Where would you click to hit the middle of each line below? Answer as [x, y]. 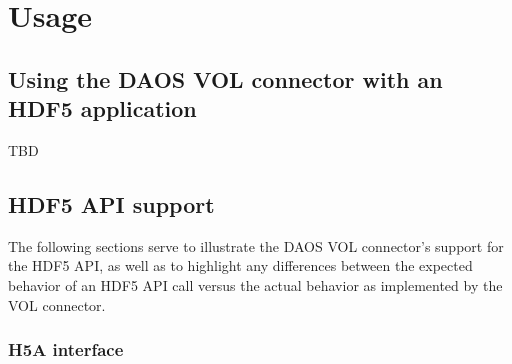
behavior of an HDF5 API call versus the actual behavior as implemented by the [255, 284]
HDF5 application [102, 108]
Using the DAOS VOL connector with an [225, 78]
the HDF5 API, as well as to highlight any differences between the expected [240, 265]
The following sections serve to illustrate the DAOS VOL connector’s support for [256, 245]
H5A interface [66, 349]
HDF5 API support [111, 203]
